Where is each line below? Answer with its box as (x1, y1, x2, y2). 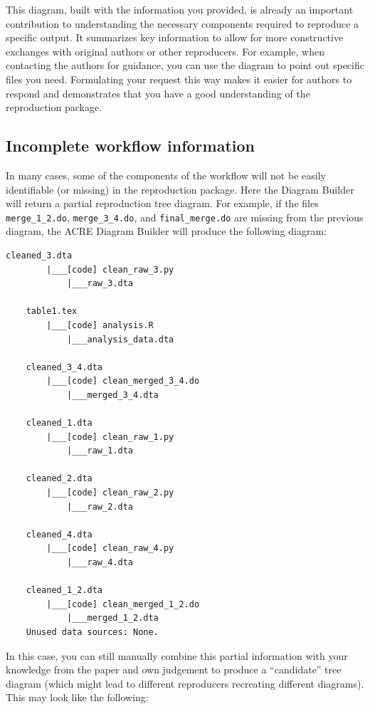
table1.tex (26, 306, 78, 317)
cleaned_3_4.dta (26, 362, 103, 372)
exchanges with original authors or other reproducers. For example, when (6, 43, 324, 58)
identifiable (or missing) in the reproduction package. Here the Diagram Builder (6, 182, 354, 196)
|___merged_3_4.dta (66, 389, 159, 400)
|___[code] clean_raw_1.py (46, 431, 174, 442)
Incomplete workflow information (6, 135, 255, 157)
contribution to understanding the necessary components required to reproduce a (6, 16, 359, 31)
